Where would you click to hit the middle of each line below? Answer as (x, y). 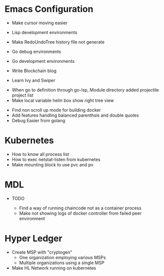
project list (22, 95)
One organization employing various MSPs (62, 257)
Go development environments (43, 61)
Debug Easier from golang (38, 120)
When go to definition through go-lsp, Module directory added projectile (85, 90)
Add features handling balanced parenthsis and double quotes (75, 115)
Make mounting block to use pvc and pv (52, 165)
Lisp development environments (44, 32)
